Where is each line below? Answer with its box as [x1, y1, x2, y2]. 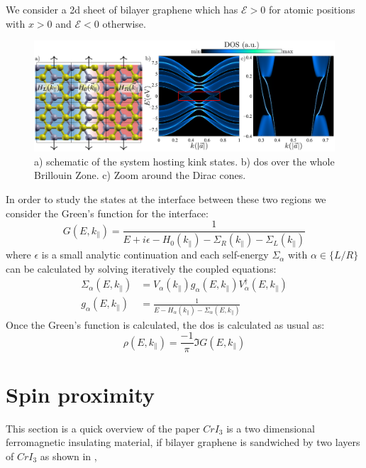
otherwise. [102, 16, 146, 31]
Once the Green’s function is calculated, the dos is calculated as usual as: [6, 317, 325, 332]
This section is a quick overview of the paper [6, 420, 200, 435]
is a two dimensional [226, 420, 315, 435]
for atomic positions [268, 2, 355, 16]
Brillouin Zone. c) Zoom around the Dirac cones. [34, 168, 246, 183]
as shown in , [40, 448, 97, 463]
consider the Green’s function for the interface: [6, 205, 209, 220]
